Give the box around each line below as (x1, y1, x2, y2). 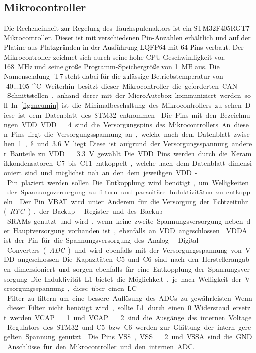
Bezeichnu (220, 109, 250, 120)
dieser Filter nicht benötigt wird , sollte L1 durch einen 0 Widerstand (7, 302, 230, 313)
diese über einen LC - (73, 283, 143, 293)
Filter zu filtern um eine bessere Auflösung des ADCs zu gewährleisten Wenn (7, 292, 252, 303)
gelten (4, 331, 22, 342)
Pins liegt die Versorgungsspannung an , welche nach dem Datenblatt (11, 128, 230, 139)
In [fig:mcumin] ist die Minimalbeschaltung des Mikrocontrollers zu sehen (11, 99, 242, 110)
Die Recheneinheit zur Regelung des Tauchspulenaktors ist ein (4, 23, 192, 33)
